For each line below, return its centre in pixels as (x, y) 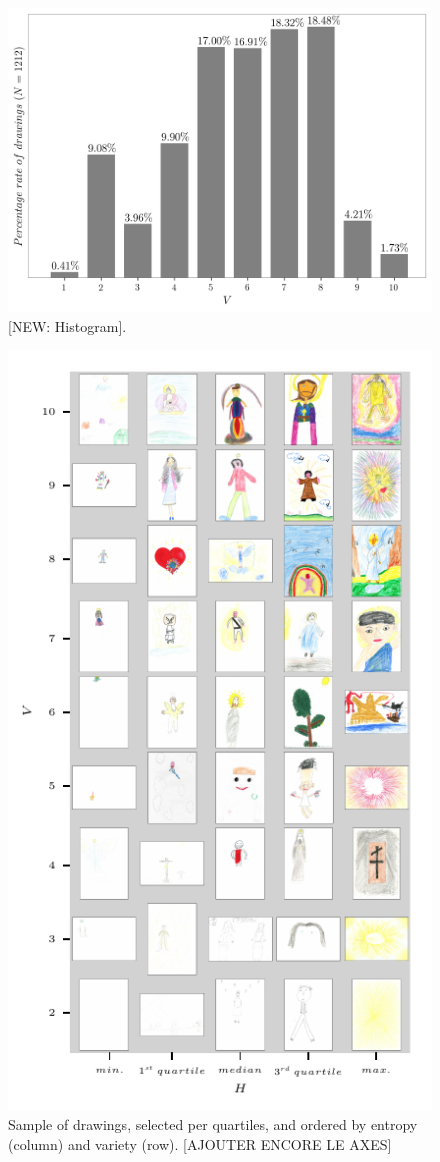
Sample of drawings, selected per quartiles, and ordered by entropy (213, 1124)
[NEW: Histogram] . (67, 325)
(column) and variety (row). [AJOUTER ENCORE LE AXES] (200, 1143)
